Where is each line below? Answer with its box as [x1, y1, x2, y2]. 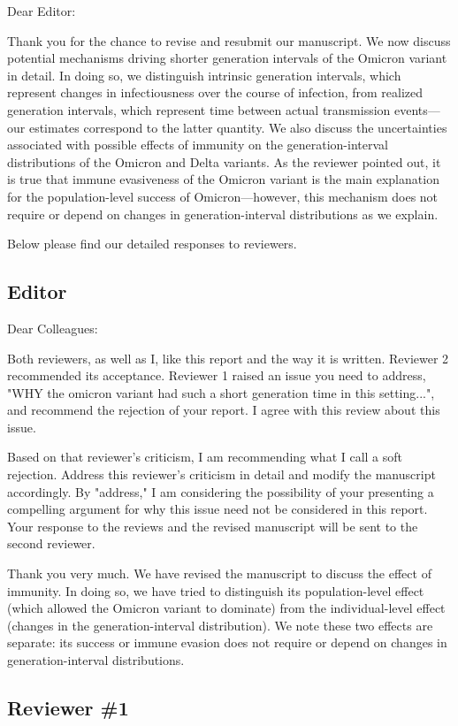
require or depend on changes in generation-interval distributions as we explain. [7, 204, 439, 223]
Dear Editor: [7, 2, 76, 19]
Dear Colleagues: [7, 318, 98, 337]
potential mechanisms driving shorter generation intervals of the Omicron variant [7, 49, 447, 67]
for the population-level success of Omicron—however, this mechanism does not [7, 187, 439, 205]
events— [394, 100, 440, 118]
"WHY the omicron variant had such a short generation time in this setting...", [7, 383, 435, 401]
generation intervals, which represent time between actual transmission [7, 100, 391, 118]
